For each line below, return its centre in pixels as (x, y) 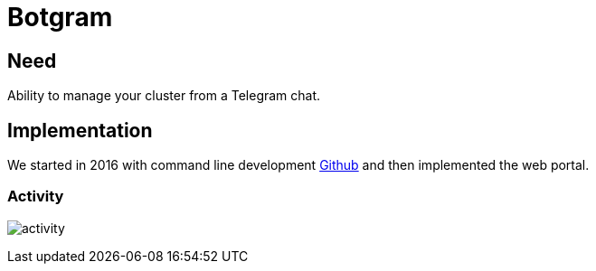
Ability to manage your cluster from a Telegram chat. (164, 96)
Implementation (80, 130)
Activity (36, 196)
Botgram (60, 17)
